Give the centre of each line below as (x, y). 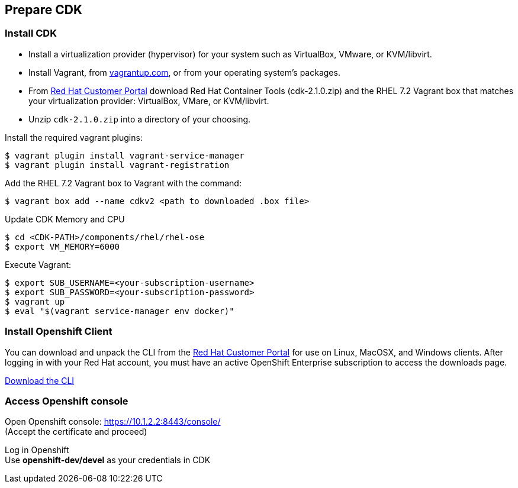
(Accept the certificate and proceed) (76, 432)
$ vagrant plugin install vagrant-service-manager (125, 155)
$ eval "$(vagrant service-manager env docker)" (120, 311)
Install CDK (31, 33)
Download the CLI (40, 380)
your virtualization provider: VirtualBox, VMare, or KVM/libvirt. (149, 101)
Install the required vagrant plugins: (74, 137)
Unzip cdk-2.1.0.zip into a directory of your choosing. (140, 119)
